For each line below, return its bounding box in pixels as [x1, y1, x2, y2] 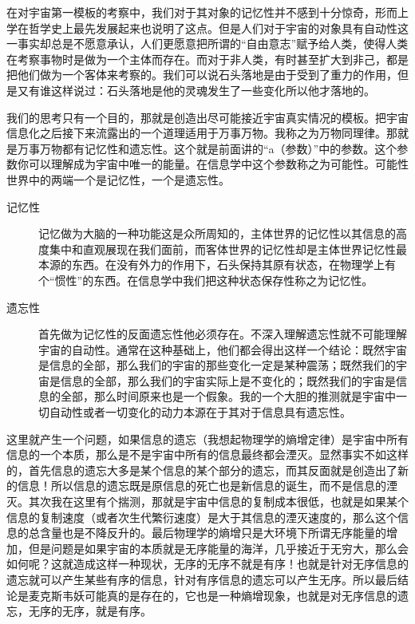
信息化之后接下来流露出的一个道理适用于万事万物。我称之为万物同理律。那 [6, 124, 397, 141]
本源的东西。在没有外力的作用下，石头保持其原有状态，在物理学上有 [38, 256, 396, 273]
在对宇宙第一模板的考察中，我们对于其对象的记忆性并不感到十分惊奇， [6, 4, 375, 20]
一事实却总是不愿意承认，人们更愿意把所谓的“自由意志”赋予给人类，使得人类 [6, 35, 409, 52]
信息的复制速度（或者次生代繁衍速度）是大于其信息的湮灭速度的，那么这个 [6, 508, 397, 525]
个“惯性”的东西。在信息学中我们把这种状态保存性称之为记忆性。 [38, 271, 373, 288]
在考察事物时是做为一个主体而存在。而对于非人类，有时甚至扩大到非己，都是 [6, 50, 409, 67]
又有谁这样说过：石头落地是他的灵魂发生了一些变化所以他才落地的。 [17, 81, 375, 98]
